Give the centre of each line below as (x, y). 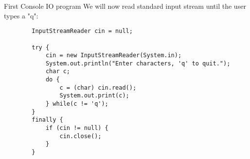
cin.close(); (80, 136)
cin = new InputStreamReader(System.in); (114, 56)
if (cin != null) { (77, 128)
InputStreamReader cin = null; (82, 31)
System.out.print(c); (94, 96)
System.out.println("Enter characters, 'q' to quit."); (138, 63)
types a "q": (21, 15)
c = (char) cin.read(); (98, 87)
